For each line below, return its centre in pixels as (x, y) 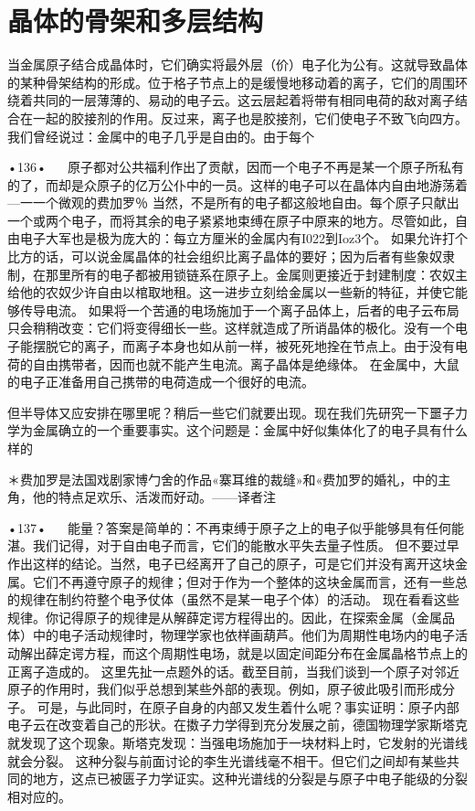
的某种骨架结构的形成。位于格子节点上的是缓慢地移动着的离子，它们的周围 (231, 82)
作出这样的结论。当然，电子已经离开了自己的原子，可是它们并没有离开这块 (231, 563)
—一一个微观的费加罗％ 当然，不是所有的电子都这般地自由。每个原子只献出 (233, 203)
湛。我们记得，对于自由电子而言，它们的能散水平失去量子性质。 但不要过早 (233, 545)
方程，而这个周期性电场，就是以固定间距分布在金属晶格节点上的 (275, 652)
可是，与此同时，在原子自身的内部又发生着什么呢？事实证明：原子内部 (248, 706)
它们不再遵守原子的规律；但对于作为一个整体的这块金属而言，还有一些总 (250, 581)
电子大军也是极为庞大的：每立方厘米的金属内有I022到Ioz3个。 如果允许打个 (243, 238)
